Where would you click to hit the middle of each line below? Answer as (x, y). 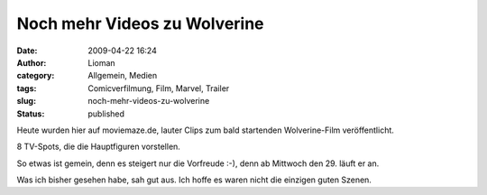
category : (36, 76)
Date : (27, 51)
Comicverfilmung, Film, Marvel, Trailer (159, 88)
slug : (26, 101)
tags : (27, 88)
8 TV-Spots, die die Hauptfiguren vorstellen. (98, 147)
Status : (31, 114)
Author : (32, 62)
